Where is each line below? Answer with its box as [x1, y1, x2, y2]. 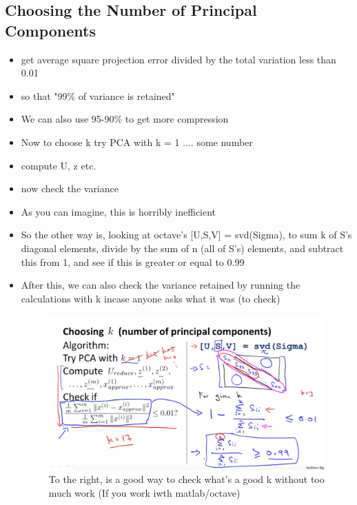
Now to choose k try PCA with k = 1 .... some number [21, 134, 253, 149]
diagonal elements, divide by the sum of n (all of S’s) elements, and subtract [21, 240, 344, 255]
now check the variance [21, 181, 119, 196]
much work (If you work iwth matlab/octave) [48, 485, 241, 499]
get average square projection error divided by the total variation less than [21, 52, 336, 66]
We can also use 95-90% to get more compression [21, 112, 229, 126]
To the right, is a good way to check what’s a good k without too [48, 472, 325, 486]
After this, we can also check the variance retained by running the [21, 278, 300, 292]
